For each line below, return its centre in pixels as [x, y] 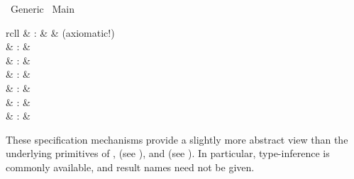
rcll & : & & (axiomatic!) [60, 32]
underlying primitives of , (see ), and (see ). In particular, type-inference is [168, 153]
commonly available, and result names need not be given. [130, 167]
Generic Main [42, 8]
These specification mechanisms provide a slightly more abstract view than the [177, 139]
